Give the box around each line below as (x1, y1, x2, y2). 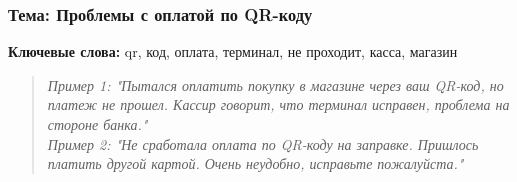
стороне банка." (47, 114, 148, 134)
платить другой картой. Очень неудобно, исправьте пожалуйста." (47, 153, 464, 174)
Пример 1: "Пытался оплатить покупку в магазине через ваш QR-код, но (47, 74, 504, 95)
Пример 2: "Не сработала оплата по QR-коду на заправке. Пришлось (47, 133, 479, 154)
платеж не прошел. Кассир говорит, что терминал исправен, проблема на (47, 94, 510, 115)
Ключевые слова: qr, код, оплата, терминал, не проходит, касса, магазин (8, 41, 458, 62)
